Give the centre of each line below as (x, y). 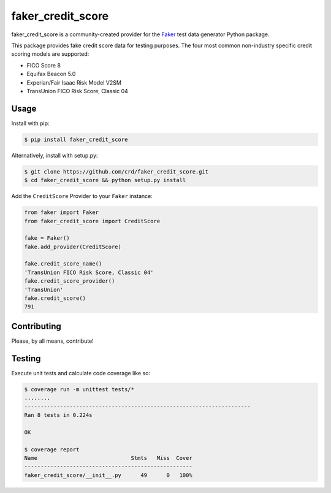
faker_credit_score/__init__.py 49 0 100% (108, 475)
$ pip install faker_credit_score (76, 139)
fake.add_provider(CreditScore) (73, 246)
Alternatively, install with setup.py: (55, 155)
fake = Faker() (47, 238)
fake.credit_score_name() (63, 264)
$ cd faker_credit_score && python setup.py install (105, 180)
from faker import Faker (62, 212)
